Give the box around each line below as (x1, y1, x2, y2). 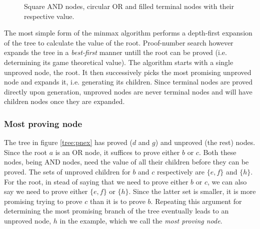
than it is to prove (89, 195, 145, 206)
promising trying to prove (4, 195, 82, 206)
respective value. (24, 10, 74, 21)
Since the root (4, 146, 47, 157)
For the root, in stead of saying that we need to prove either (4, 176, 188, 186)
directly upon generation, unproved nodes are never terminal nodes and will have (4, 86, 252, 96)
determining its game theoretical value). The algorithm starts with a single (4, 56, 233, 67)
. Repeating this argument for (150, 195, 242, 206)
